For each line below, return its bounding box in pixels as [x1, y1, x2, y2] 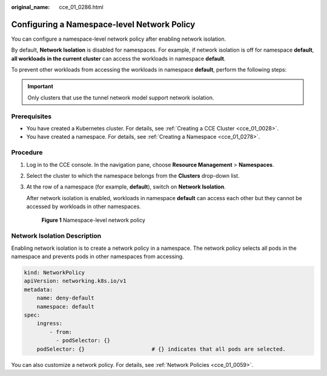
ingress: [36, 320, 63, 327]
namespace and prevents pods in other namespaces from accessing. [11, 253, 184, 260]
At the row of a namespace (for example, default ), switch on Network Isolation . [26, 183, 226, 190]
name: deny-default [36, 295, 95, 301]
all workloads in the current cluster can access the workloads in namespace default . [11, 55, 226, 62]
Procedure [11, 149, 43, 157]
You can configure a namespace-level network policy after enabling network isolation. [11, 35, 226, 42]
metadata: [24, 286, 53, 293]
